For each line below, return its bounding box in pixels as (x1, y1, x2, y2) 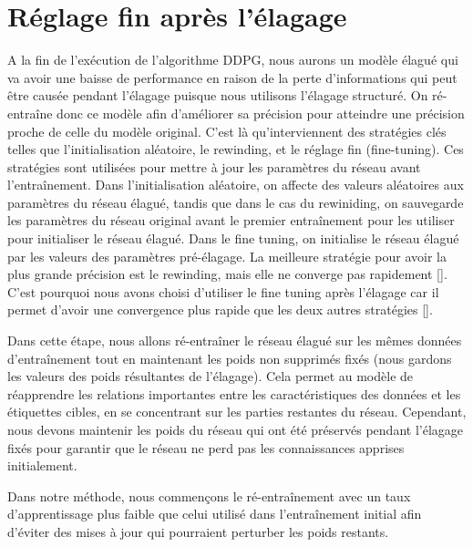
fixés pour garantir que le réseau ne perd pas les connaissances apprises (7, 438, 405, 457)
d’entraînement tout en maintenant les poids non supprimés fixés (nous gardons (7, 348, 452, 367)
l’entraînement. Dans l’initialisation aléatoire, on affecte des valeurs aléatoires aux (7, 175, 464, 194)
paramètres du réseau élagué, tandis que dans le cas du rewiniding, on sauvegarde (7, 192, 464, 212)
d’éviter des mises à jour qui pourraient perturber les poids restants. (7, 521, 389, 541)
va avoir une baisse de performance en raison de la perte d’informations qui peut (7, 67, 458, 87)
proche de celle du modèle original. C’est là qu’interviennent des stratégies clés (7, 121, 447, 140)
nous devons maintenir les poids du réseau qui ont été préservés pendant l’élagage (7, 420, 464, 439)
